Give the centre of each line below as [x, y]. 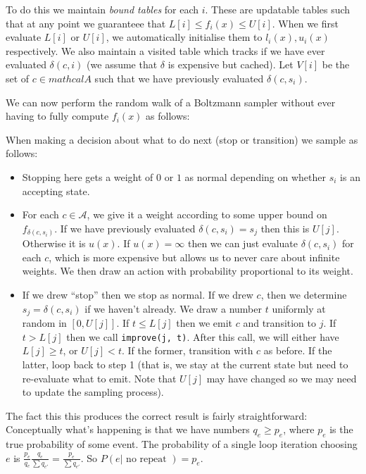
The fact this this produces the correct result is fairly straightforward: [157, 415]
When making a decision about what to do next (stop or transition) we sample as [182, 139]
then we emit [204, 323]
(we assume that [122, 64]
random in [44, 323]
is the [341, 429]
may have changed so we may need [282, 378]
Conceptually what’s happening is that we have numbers [128, 429]
